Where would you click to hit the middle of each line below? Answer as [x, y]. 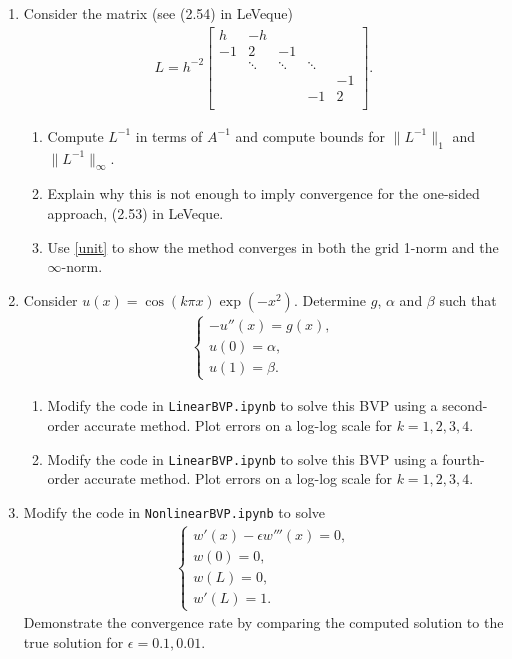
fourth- [463, 458]
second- [465, 405]
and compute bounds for [310, 135]
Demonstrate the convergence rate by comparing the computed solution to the [263, 622]
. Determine [330, 299]
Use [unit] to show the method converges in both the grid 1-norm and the [273, 246]
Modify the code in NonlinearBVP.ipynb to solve [174, 511]
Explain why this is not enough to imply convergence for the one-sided [263, 193]
